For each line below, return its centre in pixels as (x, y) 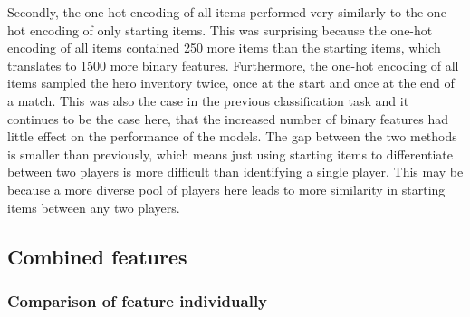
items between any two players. (94, 207)
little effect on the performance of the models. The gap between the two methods (232, 136)
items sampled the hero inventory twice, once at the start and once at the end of (231, 83)
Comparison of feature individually (138, 300)
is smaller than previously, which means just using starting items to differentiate (230, 154)
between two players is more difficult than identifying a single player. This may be (235, 172)
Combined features (97, 256)
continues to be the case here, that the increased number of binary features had (228, 118)
